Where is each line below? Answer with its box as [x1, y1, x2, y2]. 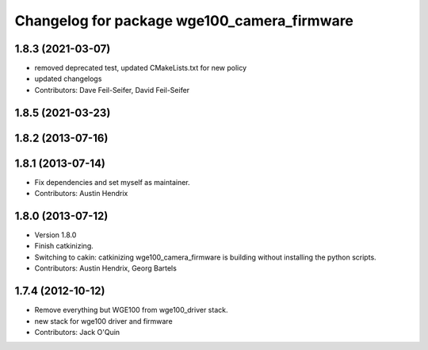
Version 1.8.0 [34, 230, 77, 240]
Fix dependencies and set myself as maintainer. [34, 177, 190, 187]
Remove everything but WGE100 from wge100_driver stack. [34, 306, 228, 315]
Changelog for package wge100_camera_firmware [14, 12, 354, 29]
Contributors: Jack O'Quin [34, 327, 120, 337]
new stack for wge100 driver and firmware [34, 316, 174, 325]
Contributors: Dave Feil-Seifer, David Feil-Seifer [34, 85, 190, 94]
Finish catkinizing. [34, 241, 94, 251]
